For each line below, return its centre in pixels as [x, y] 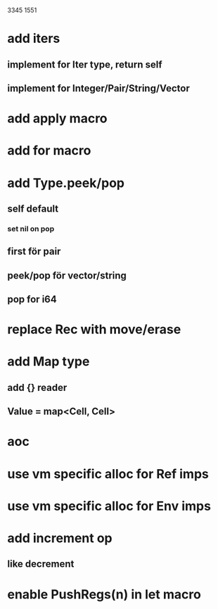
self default [33, 209]
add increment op [60, 538]
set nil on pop [31, 229]
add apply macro [57, 118]
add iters [34, 39]
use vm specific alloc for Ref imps [108, 474]
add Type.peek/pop [66, 183]
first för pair [34, 251]
